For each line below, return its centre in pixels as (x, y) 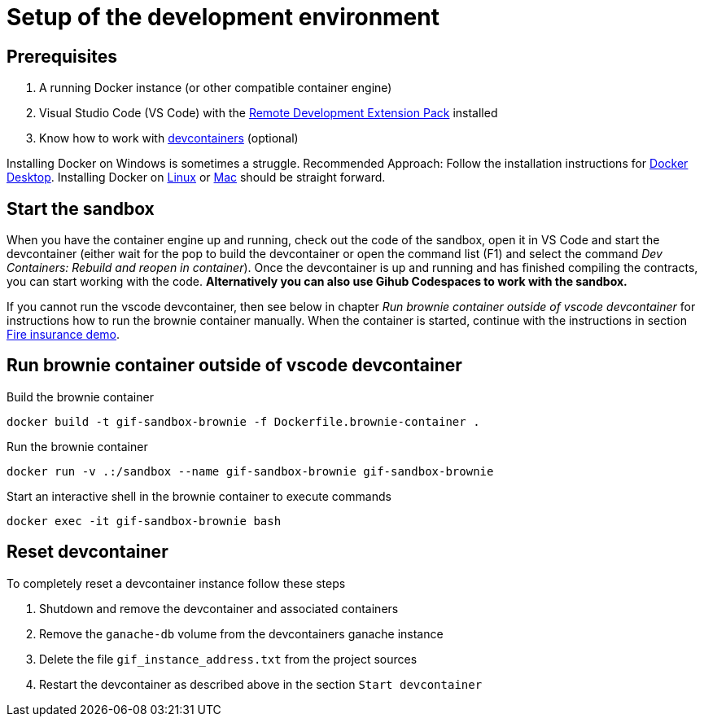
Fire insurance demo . (63, 335)
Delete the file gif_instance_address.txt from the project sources (228, 659)
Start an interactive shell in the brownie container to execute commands (199, 496)
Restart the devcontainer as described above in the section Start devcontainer (261, 684)
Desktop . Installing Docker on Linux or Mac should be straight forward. (196, 177)
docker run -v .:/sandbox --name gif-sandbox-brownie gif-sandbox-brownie (250, 471)
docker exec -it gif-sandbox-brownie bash (144, 521)
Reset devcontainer (87, 552)
